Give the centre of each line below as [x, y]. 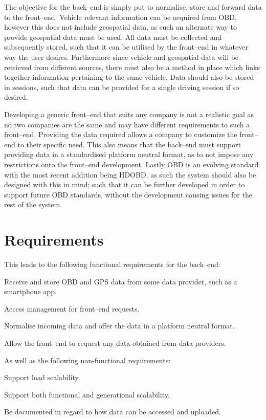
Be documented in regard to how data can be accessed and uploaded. [113, 412]
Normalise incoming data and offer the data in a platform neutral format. [119, 326]
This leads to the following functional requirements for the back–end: [112, 264]
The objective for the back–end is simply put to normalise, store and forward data [133, 7]
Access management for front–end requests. [72, 308]
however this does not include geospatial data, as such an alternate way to [121, 27]
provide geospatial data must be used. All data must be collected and [113, 37]
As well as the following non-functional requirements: [87, 360]
